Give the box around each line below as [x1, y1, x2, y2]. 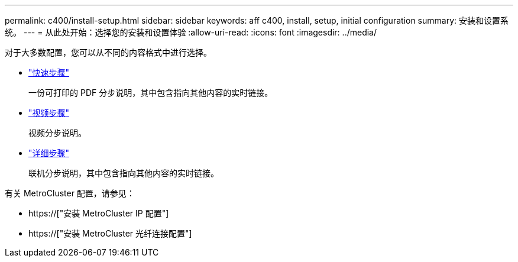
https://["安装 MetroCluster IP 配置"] [28, 208, 169, 218]
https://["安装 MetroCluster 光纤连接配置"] [28, 228, 192, 238]
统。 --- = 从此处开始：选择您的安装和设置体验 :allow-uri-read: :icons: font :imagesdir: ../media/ [5, 27, 377, 37]
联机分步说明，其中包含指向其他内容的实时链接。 [28, 168, 219, 178]
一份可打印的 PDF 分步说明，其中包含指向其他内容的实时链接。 [28, 88, 273, 98]
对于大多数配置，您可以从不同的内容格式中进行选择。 [5, 47, 212, 57]
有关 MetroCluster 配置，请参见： [5, 188, 135, 198]
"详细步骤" [28, 148, 70, 158]
